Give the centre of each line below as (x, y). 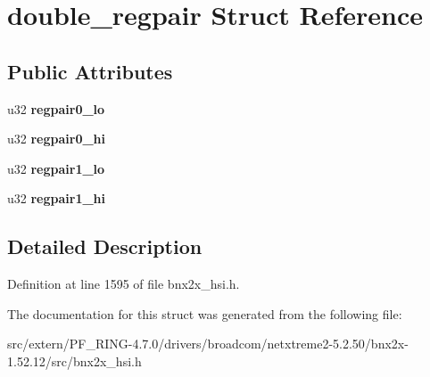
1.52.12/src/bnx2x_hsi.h (74, 361)
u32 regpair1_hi (57, 198)
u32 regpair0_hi (57, 139)
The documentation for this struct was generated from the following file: (205, 313)
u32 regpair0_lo (56, 108)
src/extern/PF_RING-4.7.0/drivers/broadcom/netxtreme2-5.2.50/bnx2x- (208, 344)
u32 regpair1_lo (56, 168)
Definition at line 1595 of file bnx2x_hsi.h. (124, 284)
